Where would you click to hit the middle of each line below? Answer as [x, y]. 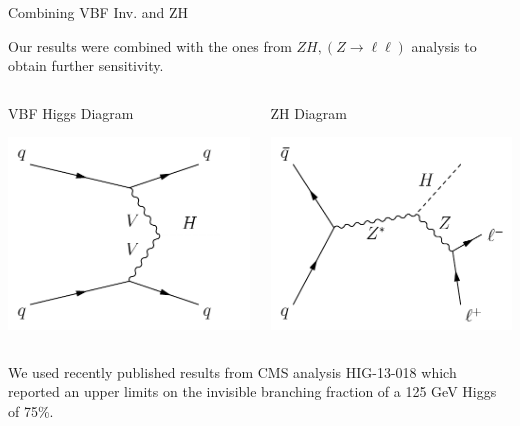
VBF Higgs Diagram [71, 112]
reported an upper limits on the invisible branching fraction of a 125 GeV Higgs [252, 391]
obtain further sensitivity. [86, 65]
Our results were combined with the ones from [150, 45]
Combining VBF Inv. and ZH [98, 12]
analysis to [444, 45]
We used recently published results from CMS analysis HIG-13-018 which [232, 371]
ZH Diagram [308, 112]
